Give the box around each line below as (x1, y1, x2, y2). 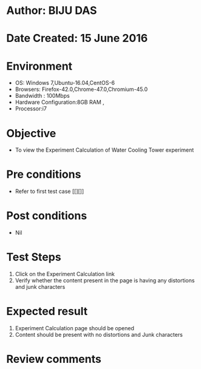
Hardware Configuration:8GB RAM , (15, 98, 104, 106)
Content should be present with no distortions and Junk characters (15, 331, 183, 338)
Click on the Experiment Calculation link (15, 271, 115, 278)
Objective (6, 126, 56, 140)
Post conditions (6, 209, 87, 223)
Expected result (6, 305, 88, 319)
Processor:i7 (15, 105, 47, 112)
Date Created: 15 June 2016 (6, 32, 148, 46)
